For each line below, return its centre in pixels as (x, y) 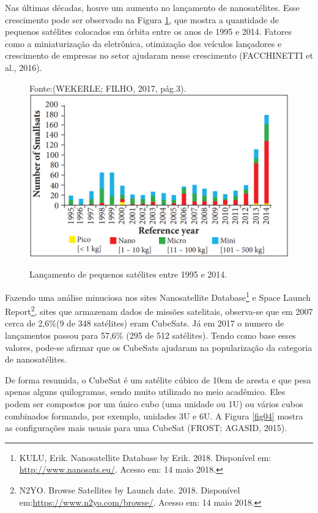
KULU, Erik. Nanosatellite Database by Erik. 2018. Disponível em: (145, 457)
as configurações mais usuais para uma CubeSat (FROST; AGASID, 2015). (146, 428)
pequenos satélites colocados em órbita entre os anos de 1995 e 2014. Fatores (148, 31)
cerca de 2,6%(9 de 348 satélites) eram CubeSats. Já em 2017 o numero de (145, 323)
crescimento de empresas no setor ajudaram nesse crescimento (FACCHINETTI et (159, 55)
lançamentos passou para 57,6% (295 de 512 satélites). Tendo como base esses (150, 335)
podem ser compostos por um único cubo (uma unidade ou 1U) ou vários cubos (154, 403)
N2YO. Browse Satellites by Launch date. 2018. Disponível (130, 489)
